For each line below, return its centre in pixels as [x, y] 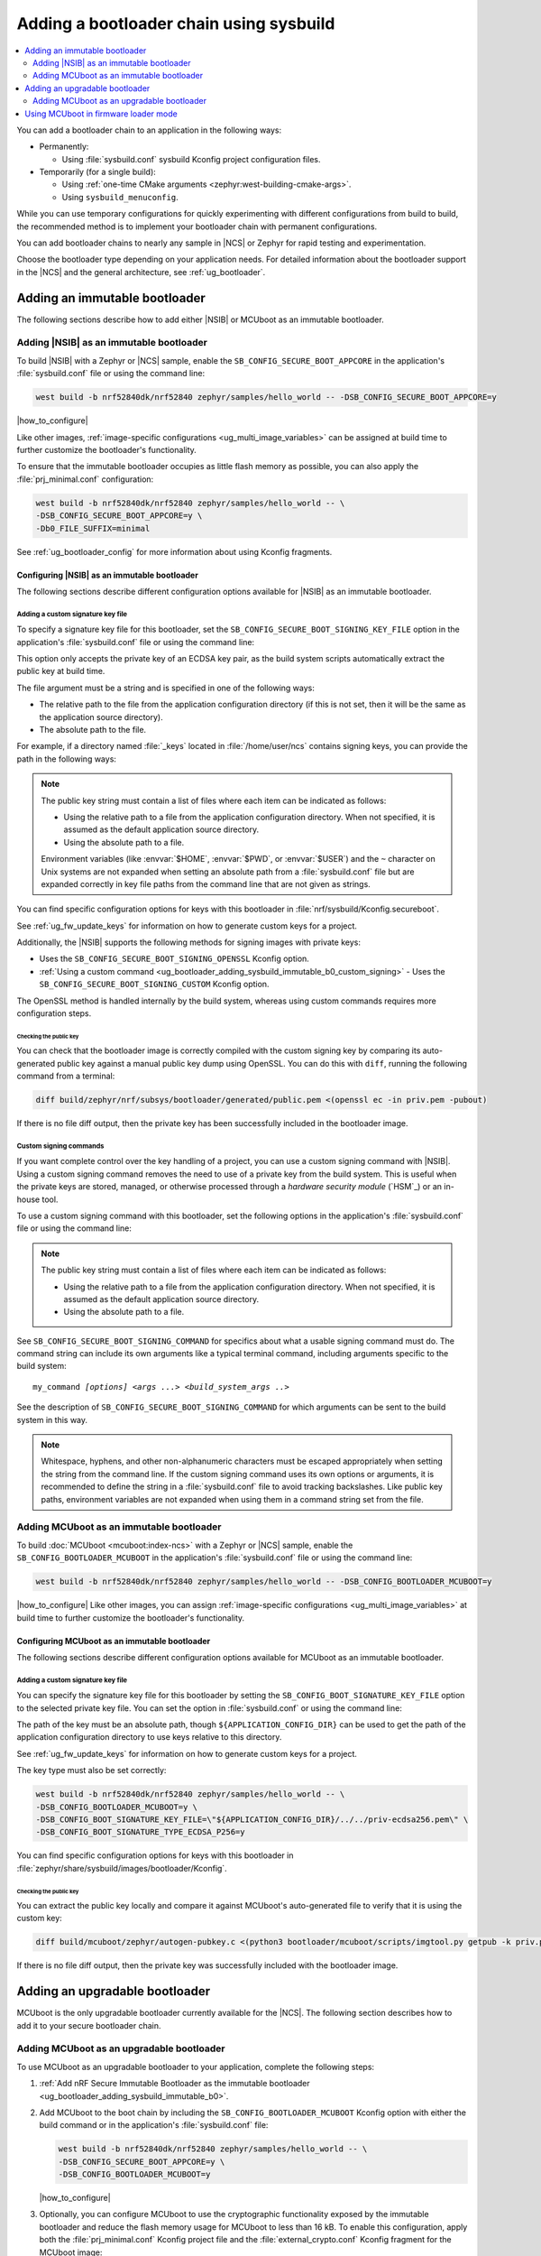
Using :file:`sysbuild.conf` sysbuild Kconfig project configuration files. [191, 159]
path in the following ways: [67, 759]
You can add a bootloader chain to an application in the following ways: [149, 130]
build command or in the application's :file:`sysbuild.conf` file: [154, 2125]
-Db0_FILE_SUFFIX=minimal [93, 528]
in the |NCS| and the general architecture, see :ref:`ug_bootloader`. [141, 272]
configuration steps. [54, 1013]
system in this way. [52, 1419]
